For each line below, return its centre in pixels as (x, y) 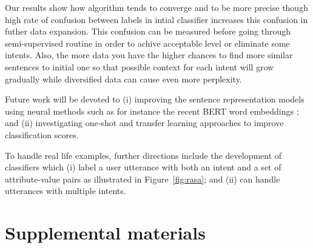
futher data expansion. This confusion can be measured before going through (148, 31)
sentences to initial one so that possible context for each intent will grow (140, 66)
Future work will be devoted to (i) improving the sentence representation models (155, 99)
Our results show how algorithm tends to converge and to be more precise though (156, 7)
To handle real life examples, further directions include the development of (143, 155)
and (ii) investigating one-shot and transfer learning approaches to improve (144, 123)
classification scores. (42, 134)
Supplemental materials (105, 233)
